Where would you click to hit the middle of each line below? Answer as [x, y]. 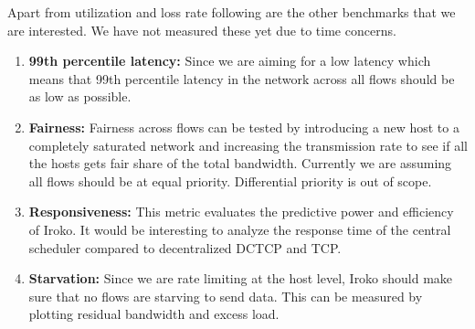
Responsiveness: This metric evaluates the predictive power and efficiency [241, 212]
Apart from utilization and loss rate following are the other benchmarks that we [232, 12]
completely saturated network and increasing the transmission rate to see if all [248, 145]
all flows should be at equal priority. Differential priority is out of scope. [230, 180]
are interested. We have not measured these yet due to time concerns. [202, 30]
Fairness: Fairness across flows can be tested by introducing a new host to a [244, 127]
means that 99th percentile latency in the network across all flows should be [242, 78]
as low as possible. [80, 96]
